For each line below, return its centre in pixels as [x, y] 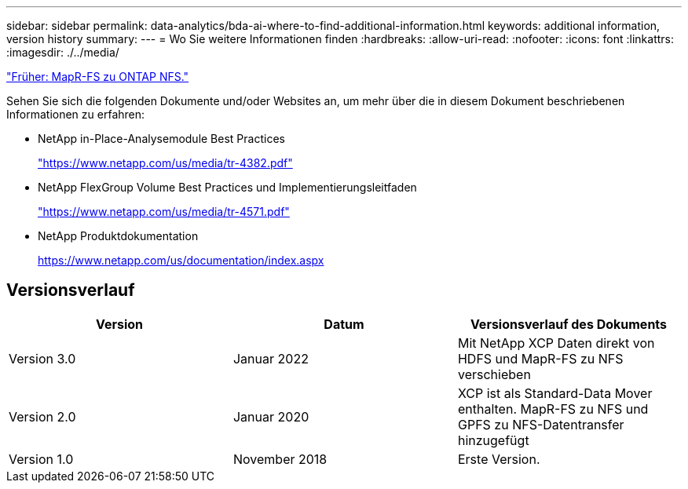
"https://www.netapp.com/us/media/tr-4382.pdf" [165, 163]
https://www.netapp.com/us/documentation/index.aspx [181, 260]
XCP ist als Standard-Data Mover [555, 393]
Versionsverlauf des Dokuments [569, 324]
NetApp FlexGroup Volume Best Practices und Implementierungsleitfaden [227, 187]
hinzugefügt [493, 440]
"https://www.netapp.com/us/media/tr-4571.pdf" [164, 212]
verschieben [494, 374]
